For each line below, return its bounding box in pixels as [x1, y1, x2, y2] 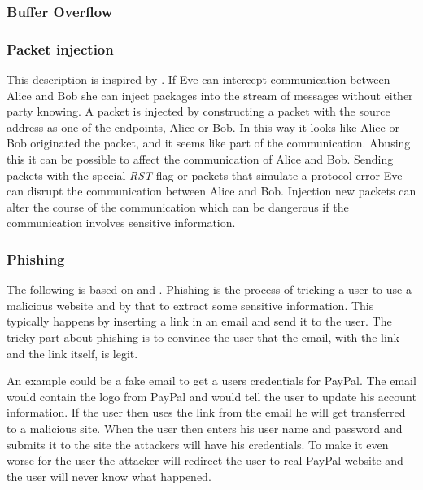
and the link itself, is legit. [7, 344, 138, 361]
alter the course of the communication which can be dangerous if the [7, 198, 349, 215]
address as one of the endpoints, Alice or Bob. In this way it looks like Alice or [7, 118, 399, 135]
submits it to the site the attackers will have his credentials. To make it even [7, 435, 389, 453]
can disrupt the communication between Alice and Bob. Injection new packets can [7, 182, 416, 199]
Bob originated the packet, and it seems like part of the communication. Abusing [7, 134, 411, 151]
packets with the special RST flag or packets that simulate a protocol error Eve [7, 166, 403, 183]
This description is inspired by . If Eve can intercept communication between [7, 71, 390, 88]
